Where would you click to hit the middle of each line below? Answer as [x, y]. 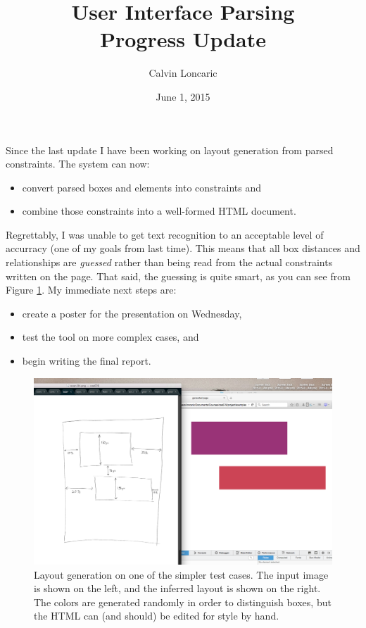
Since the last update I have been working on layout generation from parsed [170, 150]
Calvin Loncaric [183, 73]
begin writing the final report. [87, 361]
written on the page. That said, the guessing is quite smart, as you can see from [178, 276]
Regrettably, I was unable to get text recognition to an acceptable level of [165, 234]
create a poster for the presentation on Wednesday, [132, 313]
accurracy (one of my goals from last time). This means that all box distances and [183, 248]
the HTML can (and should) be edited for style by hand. [157, 616]
